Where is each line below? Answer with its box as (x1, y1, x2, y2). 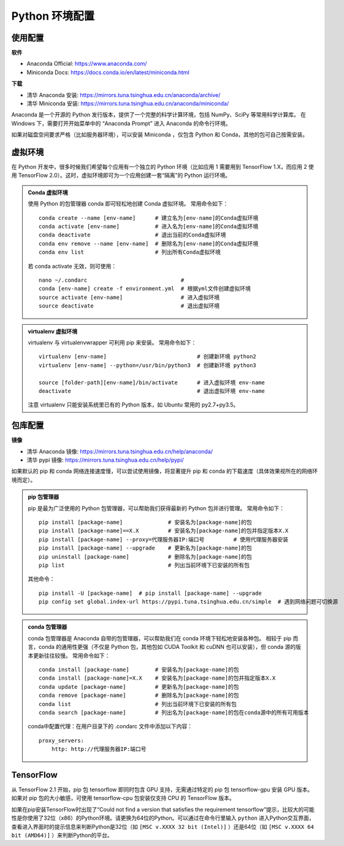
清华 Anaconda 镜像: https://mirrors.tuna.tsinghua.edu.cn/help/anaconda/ (26, 448, 213, 455)
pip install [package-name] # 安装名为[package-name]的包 (39, 519, 253, 526)
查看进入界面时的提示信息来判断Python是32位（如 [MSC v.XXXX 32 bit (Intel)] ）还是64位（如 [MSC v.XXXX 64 (11, 823, 314, 830)
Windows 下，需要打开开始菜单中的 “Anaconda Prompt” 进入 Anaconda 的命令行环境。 (11, 120, 231, 127)
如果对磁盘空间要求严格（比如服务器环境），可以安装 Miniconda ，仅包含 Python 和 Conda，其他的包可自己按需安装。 (11, 131, 308, 138)
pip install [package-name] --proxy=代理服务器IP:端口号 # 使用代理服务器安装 (39, 536, 289, 543)
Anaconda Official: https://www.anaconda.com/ (26, 60, 147, 68)
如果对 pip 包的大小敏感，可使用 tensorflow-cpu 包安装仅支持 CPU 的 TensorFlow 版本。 (11, 794, 235, 802)
